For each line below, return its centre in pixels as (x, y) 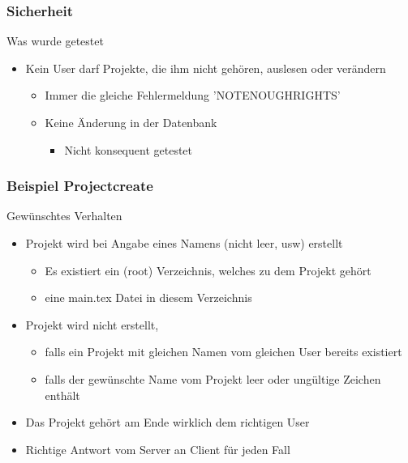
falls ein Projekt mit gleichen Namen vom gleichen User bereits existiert (223, 352)
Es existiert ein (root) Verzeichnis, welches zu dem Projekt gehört (208, 270)
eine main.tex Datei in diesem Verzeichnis (148, 297)
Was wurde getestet (55, 41)
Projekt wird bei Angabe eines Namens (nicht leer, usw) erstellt (184, 243)
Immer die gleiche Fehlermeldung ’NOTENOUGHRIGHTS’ (193, 95)
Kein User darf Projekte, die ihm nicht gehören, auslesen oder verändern (206, 68)
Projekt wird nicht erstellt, (92, 324)
